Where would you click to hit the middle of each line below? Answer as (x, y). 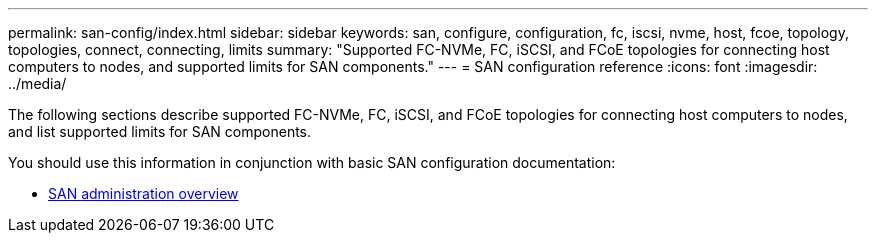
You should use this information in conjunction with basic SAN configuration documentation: (312, 162)
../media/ (37, 83)
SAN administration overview (143, 193)
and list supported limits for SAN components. (160, 131)
